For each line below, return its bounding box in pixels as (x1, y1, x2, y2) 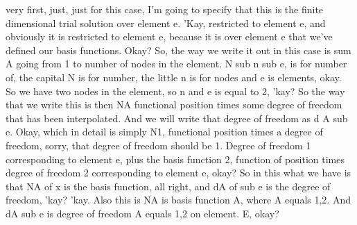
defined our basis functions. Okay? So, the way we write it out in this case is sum (6, 42, 351, 57)
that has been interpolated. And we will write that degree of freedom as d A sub (6, 110, 348, 125)
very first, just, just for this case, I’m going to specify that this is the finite (6, 2, 324, 16)
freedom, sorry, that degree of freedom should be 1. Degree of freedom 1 (6, 137, 311, 152)
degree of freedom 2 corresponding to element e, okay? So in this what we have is (6, 165, 351, 180)
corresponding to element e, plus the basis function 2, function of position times (6, 151, 345, 166)
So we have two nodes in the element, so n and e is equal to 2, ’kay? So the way (6, 83, 345, 98)
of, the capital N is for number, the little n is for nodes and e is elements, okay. (6, 69, 342, 84)
